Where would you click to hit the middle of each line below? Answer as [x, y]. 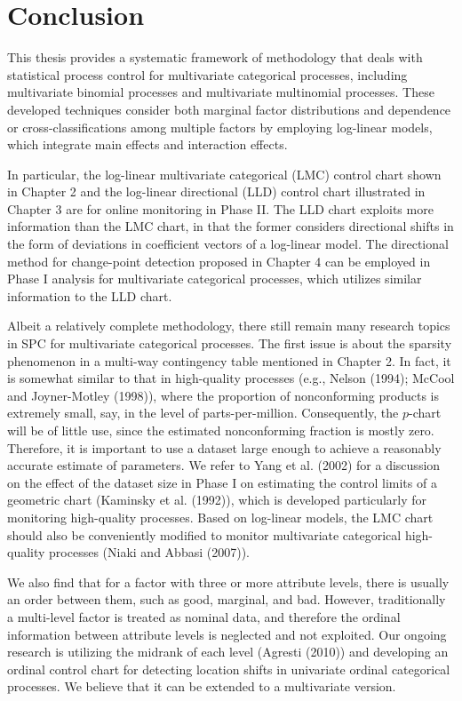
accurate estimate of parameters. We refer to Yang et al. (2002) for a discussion [224, 465]
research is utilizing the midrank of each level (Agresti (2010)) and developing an [228, 652]
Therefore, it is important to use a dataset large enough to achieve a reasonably [224, 447]
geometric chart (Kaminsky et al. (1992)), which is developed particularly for [217, 500]
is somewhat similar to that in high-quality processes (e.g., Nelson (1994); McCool [231, 378]
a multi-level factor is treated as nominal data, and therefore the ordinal [204, 616]
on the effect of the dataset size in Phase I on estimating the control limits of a [222, 482]
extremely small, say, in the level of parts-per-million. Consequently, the [203, 413]
